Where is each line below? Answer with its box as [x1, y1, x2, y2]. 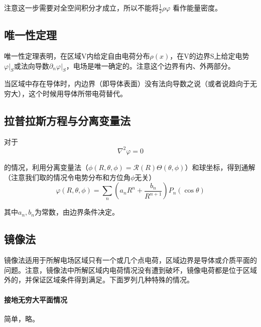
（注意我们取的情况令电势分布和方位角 [4, 172, 130, 182]
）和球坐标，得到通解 [185, 161, 255, 172]
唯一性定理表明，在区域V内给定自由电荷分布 [4, 51, 150, 61]
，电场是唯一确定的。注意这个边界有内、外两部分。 [66, 60, 235, 71]
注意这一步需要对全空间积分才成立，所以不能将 [4, 3, 159, 13]
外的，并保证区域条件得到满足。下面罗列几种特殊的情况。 [4, 274, 194, 285]
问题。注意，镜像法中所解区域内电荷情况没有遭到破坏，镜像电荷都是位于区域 [4, 264, 257, 275]
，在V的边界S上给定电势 [170, 51, 249, 61]
